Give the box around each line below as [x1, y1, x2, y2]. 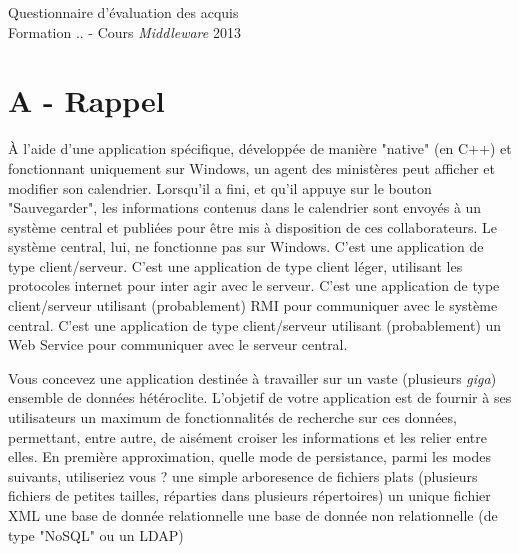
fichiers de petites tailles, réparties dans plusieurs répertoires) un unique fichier [8, 485, 491, 506]
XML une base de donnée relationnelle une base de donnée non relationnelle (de [8, 505, 498, 525]
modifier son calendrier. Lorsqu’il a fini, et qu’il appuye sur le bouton [8, 177, 432, 198]
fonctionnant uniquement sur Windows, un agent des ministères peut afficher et [8, 157, 496, 178]
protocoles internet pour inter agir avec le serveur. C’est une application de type [8, 275, 500, 296]
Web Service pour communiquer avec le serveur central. [8, 334, 348, 355]
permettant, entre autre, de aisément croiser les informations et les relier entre [8, 426, 488, 447]
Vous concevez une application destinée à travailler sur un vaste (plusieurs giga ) [8, 367, 497, 388]
